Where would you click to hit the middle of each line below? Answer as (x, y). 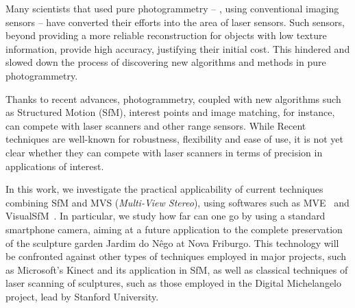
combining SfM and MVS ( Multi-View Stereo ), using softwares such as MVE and (177, 202)
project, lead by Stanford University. (82, 296)
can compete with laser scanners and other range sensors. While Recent (156, 125)
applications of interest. (55, 166)
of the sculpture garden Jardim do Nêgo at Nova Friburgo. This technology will (172, 242)
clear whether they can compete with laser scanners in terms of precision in (164, 152)
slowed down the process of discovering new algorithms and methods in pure (166, 62)
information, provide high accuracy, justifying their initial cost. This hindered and (178, 48)
